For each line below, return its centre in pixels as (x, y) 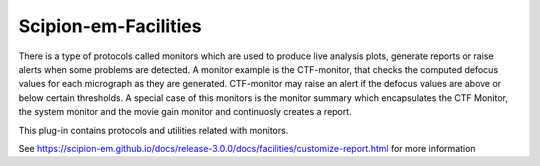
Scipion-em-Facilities (110, 26)
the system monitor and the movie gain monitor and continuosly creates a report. (185, 112)
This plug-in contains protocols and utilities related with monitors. (153, 130)
